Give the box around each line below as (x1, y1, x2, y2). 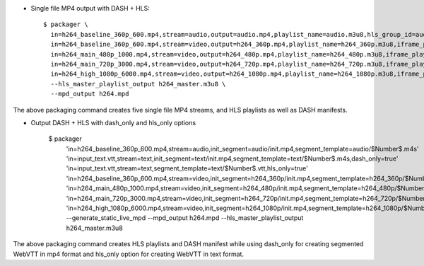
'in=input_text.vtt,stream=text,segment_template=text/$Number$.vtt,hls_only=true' (66, 164, 309, 173)
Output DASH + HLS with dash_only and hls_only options (30, 118, 196, 127)
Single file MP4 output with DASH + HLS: (30, 4, 150, 12)
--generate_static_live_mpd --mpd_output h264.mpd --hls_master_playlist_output (66, 214, 304, 222)
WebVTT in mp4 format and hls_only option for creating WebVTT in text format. (13, 250, 244, 258)
